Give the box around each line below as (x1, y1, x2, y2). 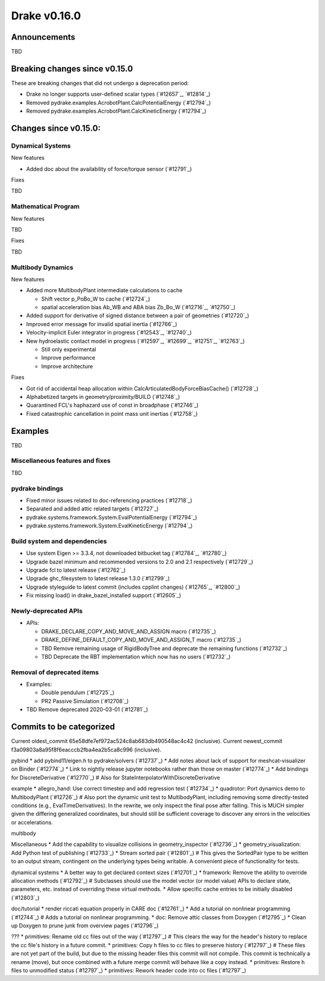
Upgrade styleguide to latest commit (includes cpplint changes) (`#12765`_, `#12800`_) (26, 583, 241, 591)
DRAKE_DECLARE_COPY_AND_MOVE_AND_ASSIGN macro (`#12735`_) (41, 627, 217, 635)
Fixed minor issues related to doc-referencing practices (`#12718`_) (26, 497, 193, 504)
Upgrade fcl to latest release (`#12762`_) (26, 566, 126, 574)
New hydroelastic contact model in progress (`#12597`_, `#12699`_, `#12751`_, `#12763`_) (26, 337, 245, 345)
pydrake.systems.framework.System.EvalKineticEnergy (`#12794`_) (26, 522, 193, 530)
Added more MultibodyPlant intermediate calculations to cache (26, 287, 183, 294)
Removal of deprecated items (11, 668, 99, 676)
